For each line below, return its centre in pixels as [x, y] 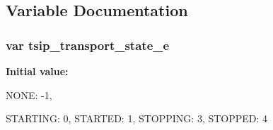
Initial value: [37, 71]
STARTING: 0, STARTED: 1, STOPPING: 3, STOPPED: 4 [137, 118]
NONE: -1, [29, 95]
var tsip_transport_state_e [88, 45]
